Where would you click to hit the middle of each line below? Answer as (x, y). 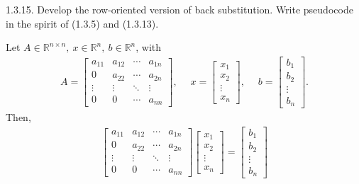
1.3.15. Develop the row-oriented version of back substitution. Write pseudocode (179, 9)
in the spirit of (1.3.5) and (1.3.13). (82, 23)
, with (149, 47)
